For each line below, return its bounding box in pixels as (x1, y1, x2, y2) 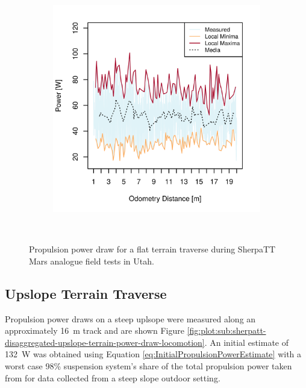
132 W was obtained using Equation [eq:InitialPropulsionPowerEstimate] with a (5, 348, 302, 360)
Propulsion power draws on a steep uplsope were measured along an (5, 312, 256, 325)
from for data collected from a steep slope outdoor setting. (5, 371, 220, 384)
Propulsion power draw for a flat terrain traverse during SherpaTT (29, 243, 276, 255)
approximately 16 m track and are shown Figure (5, 324, 184, 337)
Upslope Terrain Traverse (5, 284, 167, 302)
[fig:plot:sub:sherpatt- (187, 324, 266, 337)
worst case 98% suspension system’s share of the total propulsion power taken (5, 359, 292, 372)
